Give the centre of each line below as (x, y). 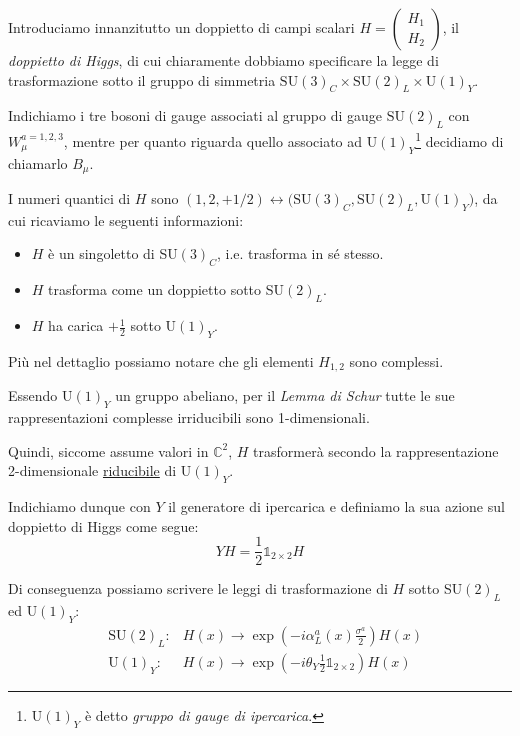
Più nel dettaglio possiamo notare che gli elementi (161, 360)
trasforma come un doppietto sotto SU (166, 289)
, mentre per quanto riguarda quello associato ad (213, 140)
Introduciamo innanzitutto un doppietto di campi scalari (181, 27)
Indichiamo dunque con (79, 506)
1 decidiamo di (459, 139)
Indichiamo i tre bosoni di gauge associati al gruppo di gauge (195, 115)
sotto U (153, 325)
